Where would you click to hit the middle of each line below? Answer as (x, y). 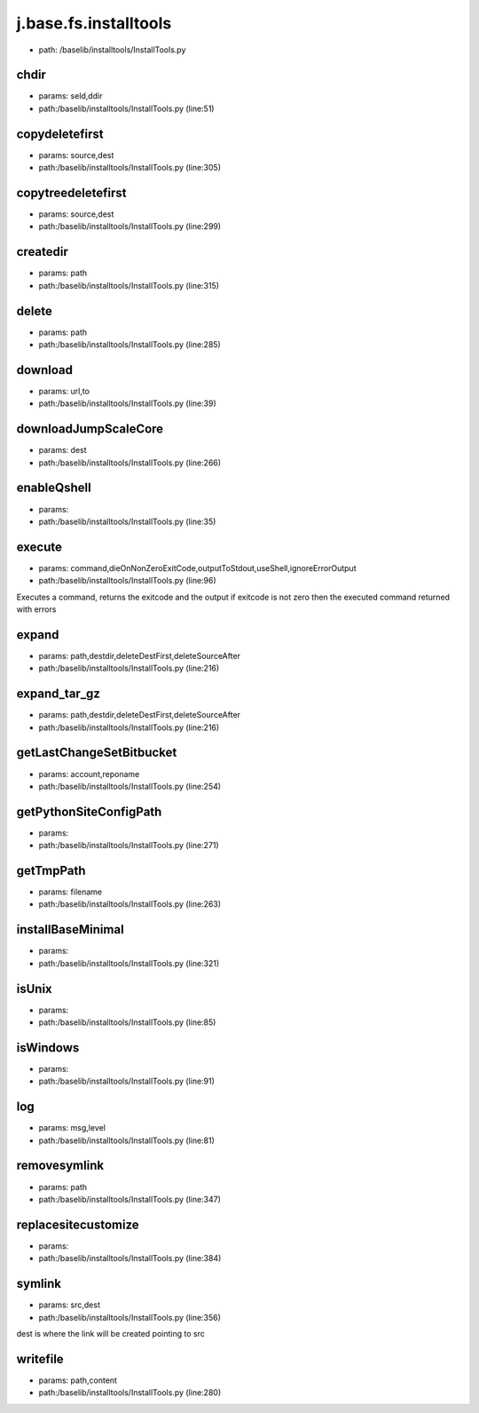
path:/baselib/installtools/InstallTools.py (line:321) (129, 963)
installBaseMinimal (70, 929)
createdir (42, 252)
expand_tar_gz (59, 694)
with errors (36, 609)
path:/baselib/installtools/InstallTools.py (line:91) (126, 1081)
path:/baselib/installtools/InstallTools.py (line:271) (129, 845)
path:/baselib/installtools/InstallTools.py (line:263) (130, 904)
